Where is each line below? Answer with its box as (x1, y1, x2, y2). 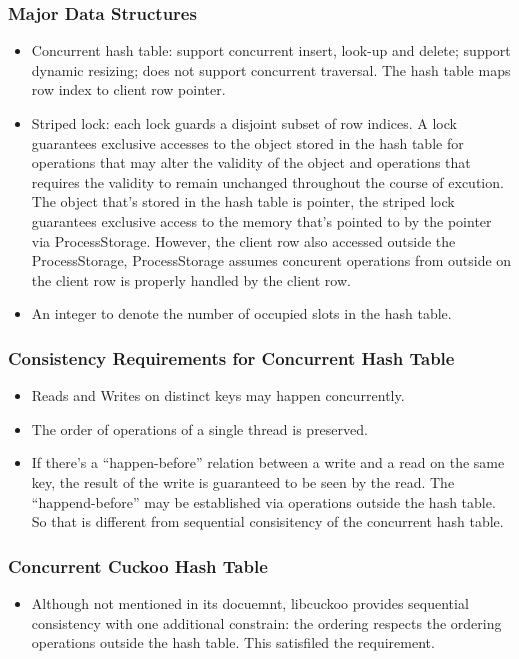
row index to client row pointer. (31, 79, 226, 100)
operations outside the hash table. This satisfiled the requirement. (31, 632, 435, 653)
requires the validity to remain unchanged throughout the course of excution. (31, 171, 504, 192)
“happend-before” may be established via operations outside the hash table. (31, 491, 496, 512)
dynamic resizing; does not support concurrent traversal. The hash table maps (31, 59, 511, 80)
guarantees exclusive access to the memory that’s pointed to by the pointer (31, 210, 492, 231)
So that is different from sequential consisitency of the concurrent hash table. (31, 511, 504, 532)
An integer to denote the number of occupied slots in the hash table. (31, 303, 452, 324)
